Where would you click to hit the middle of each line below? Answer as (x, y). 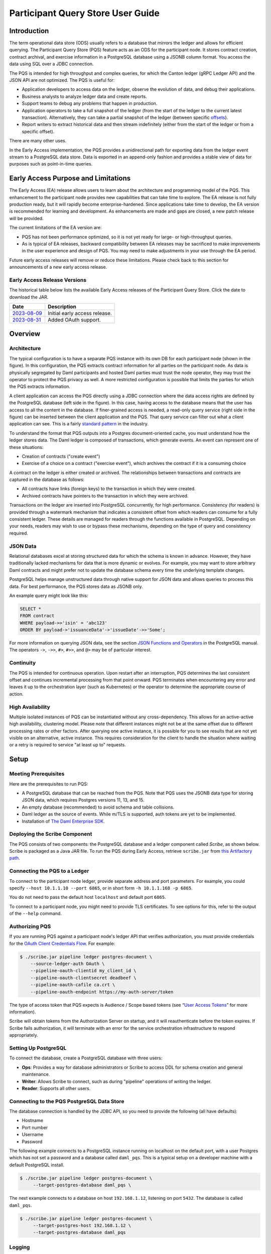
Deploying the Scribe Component (51, 834)
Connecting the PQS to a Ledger (49, 871)
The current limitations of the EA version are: (56, 228)
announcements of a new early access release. (58, 267)
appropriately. (24, 1035)
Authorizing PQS (30, 926)
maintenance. (36, 1074)
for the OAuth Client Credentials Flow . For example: (62, 944)
